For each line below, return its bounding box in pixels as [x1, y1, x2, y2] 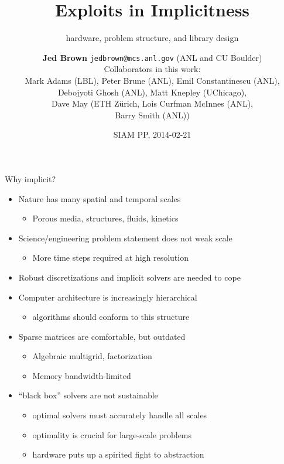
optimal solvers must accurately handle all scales [32, 409, 207, 421]
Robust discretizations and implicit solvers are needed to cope [18, 271, 241, 283]
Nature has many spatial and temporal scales [18, 192, 181, 204]
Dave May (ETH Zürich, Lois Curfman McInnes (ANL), [51, 97, 253, 110]
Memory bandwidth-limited [32, 369, 131, 381]
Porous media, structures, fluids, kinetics [32, 212, 179, 224]
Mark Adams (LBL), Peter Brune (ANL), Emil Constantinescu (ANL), [25, 74, 280, 86]
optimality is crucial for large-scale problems [32, 428, 192, 441]
